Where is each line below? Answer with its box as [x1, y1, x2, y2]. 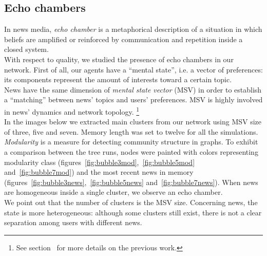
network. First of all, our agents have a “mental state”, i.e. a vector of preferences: [4, 64, 263, 75]
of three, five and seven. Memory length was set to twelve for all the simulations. [4, 126, 258, 137]
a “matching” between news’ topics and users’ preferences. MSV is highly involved [4, 94, 263, 105]
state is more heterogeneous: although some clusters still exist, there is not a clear [4, 207, 262, 217]
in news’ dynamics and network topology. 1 [4, 104, 140, 117]
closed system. [4, 44, 49, 54]
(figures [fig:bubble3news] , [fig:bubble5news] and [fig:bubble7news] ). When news [4, 176, 258, 187]
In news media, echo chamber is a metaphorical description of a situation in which [4, 24, 262, 34]
